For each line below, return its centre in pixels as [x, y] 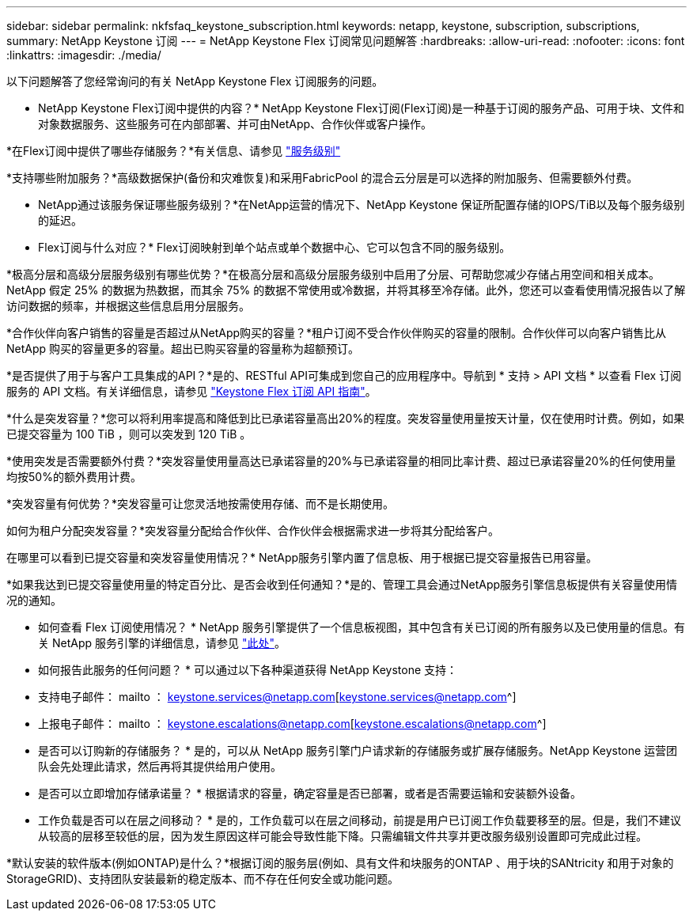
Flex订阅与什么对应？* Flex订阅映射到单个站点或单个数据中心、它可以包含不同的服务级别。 [275, 247]
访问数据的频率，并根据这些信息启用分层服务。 [128, 306]
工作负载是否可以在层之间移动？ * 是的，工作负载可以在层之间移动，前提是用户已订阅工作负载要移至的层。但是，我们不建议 [360, 820]
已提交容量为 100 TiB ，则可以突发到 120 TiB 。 [129, 434]
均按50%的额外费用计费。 [74, 477]
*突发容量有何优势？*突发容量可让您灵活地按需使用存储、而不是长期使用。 [201, 504]
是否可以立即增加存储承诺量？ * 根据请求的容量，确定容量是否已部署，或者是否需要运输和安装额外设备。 [310, 793]
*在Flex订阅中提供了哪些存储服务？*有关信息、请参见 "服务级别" [174, 151]
